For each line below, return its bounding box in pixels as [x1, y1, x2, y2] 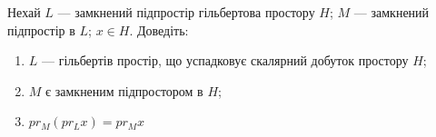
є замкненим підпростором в [45, 81, 203, 100]
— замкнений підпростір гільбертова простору [57, 3, 315, 21]
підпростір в [7, 20, 75, 39]
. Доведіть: [129, 20, 189, 39]
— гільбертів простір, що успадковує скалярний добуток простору [42, 51, 409, 70]
